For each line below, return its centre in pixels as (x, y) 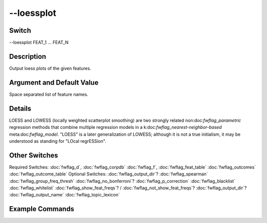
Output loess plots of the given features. (50, 68)
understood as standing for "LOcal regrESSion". (58, 141)
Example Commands (42, 209)
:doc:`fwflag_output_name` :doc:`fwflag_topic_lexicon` (65, 195)
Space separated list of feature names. (49, 94)
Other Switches (34, 155)
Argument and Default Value (54, 83)
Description (28, 56)
